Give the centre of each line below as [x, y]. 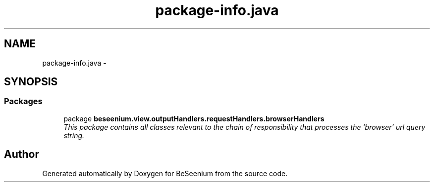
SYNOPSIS [31, 82]
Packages [23, 101]
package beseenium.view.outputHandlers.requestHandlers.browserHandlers [194, 118]
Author [22, 154]
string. [74, 135]
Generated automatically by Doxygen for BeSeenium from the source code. [165, 173]
